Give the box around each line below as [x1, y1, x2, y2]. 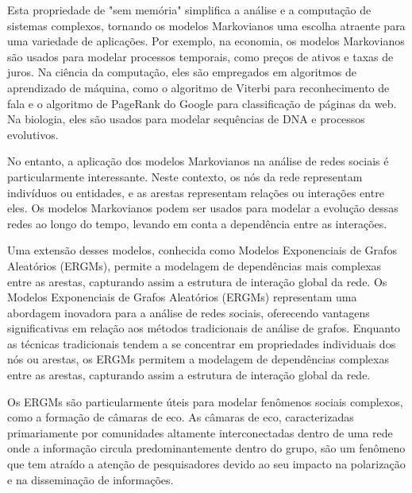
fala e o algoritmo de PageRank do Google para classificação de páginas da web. [7, 95, 397, 111]
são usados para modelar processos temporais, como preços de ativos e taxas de [7, 48, 394, 64]
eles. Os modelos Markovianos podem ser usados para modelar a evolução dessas [7, 200, 399, 216]
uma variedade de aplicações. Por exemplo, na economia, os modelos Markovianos [7, 33, 405, 49]
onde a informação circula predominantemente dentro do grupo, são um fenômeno [7, 440, 406, 456]
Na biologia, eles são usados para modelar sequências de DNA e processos [7, 111, 365, 127]
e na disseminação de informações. [7, 471, 174, 487]
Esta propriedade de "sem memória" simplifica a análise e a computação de [7, 2, 372, 17]
